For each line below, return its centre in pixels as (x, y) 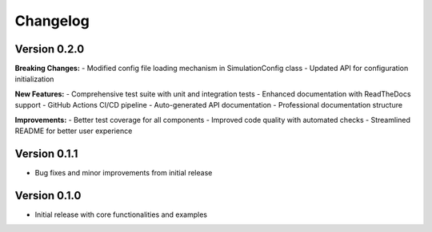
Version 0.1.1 (46, 153)
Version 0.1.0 (48, 195)
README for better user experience (74, 131)
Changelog (52, 21)
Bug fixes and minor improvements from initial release (124, 172)
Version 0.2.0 (50, 49)
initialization (34, 79)
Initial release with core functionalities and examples (121, 214)
